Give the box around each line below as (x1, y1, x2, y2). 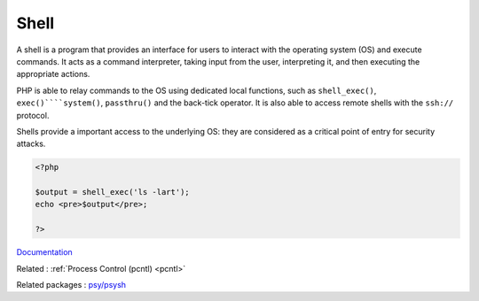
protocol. (16, 110, 50, 120)
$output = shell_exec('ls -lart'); (35, 187, 190, 197)
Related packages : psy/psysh (16, 279, 127, 289)
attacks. (16, 138, 46, 150)
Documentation (16, 247, 73, 258)
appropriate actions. (16, 69, 90, 80)
